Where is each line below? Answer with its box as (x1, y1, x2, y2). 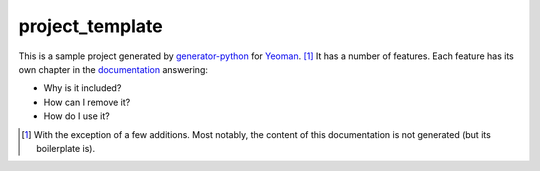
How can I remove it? (43, 96, 131, 108)
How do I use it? (43, 110, 110, 122)
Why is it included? (43, 82, 122, 94)
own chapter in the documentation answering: (18, 63, 209, 75)
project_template (18, 15, 164, 37)
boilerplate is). (36, 142, 95, 154)
